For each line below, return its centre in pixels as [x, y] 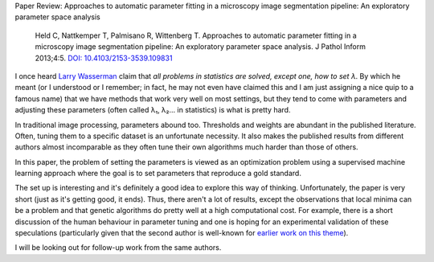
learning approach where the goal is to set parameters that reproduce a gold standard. [158, 174]
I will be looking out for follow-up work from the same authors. [118, 248]
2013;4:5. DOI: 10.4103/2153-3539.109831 [104, 58]
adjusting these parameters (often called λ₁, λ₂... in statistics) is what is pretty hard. [153, 110]
